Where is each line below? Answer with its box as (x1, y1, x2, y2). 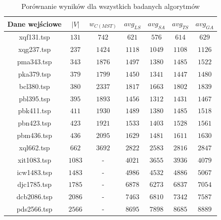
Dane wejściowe (7, 18, 62, 29)
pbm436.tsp (17, 130, 52, 140)
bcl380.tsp (19, 81, 50, 91)
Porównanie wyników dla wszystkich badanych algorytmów (21, 1, 200, 11)
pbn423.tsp (18, 118, 51, 128)
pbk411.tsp (18, 105, 51, 116)
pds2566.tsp (16, 204, 52, 214)
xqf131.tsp (19, 32, 50, 42)
